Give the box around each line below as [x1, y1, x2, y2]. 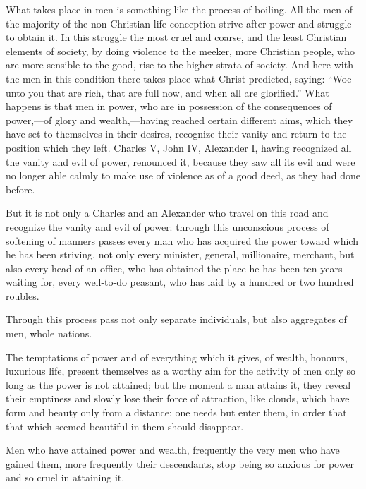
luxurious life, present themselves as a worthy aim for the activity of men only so [6, 363, 356, 378]
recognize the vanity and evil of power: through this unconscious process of [6, 219, 329, 234]
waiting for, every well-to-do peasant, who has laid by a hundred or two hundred [6, 274, 354, 289]
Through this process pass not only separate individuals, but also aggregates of [6, 312, 347, 327]
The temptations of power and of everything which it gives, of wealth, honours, [6, 349, 348, 364]
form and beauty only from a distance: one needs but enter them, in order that [6, 405, 347, 420]
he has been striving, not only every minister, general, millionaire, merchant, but [6, 247, 355, 262]
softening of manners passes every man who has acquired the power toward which [6, 233, 358, 248]
